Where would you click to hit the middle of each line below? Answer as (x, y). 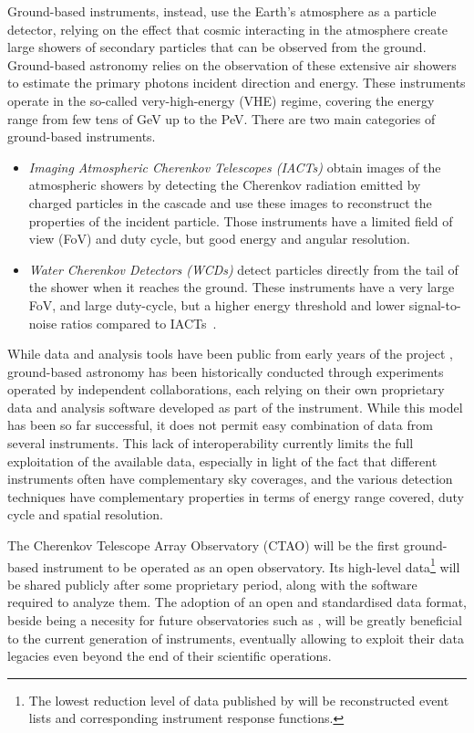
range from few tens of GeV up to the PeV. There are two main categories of (222, 118)
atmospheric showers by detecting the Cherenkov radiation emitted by (225, 185)
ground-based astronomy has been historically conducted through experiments (226, 371)
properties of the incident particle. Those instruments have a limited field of (241, 220)
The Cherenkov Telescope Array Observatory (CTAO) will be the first (204, 545)
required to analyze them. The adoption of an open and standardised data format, (237, 602)
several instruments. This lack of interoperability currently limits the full (211, 443)
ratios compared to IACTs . (139, 323)
